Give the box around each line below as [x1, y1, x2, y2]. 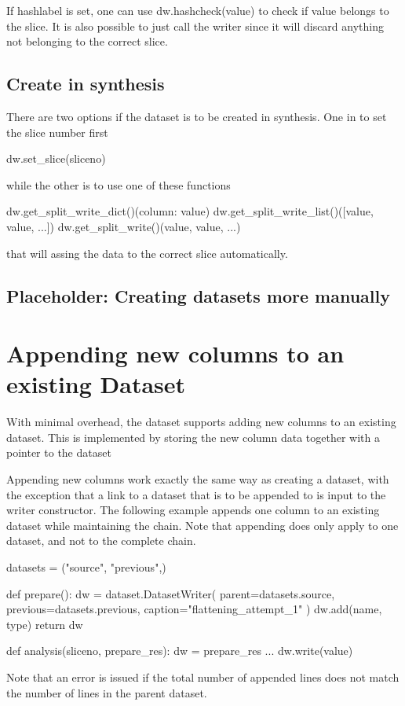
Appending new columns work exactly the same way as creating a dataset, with [6, 471, 389, 487]
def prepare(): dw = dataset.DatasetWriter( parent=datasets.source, [6, 585, 335, 601]
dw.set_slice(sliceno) [6, 150, 106, 167]
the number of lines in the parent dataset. [6, 684, 207, 700]
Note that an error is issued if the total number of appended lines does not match [6, 668, 400, 685]
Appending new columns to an [6, 337, 345, 370]
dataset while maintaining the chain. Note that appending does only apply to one [6, 517, 399, 533]
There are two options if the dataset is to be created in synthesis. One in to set [6, 108, 387, 124]
